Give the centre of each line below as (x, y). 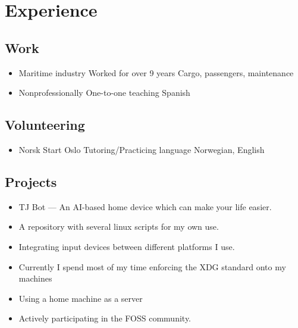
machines (35, 278)
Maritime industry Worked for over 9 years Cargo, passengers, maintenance (156, 72)
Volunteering (45, 125)
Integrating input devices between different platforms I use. (127, 246)
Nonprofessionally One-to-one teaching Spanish (104, 93)
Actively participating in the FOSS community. (105, 318)
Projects (31, 181)
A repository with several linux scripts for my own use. (119, 227)
